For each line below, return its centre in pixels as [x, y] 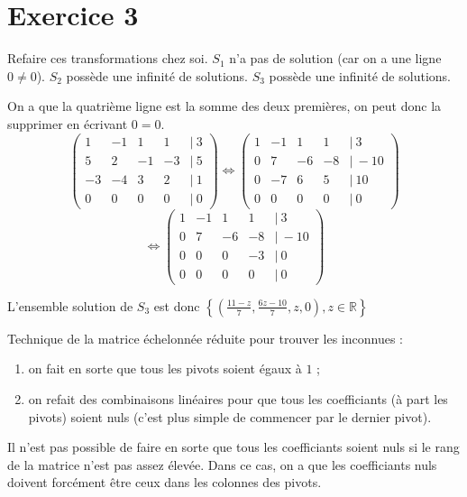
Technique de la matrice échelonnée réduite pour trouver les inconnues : [205, 338]
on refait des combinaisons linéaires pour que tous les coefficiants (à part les [238, 399]
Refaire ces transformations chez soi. [108, 58]
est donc [177, 305]
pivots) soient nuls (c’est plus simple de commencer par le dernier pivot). [230, 416]
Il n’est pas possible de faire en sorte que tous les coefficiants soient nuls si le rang [233, 447]
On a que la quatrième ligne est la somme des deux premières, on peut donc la [224, 106]
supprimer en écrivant [68, 123]
